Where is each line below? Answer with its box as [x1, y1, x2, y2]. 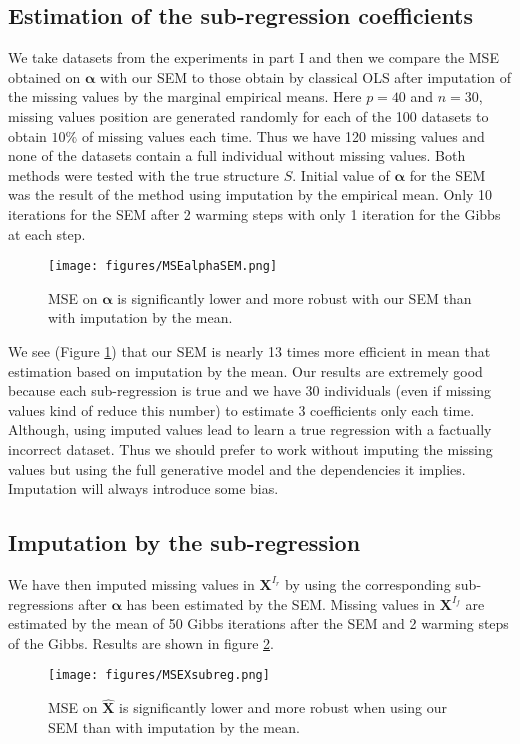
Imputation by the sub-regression [8, 527, 361, 558]
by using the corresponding [285, 573, 451, 594]
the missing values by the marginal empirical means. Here [8, 86, 362, 107]
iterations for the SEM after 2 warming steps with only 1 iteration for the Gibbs [8, 203, 501, 224]
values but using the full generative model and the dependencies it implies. [8, 458, 466, 479]
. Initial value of [292, 164, 390, 185]
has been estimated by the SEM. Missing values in [126, 593, 436, 614]
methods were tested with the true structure [8, 164, 280, 185]
